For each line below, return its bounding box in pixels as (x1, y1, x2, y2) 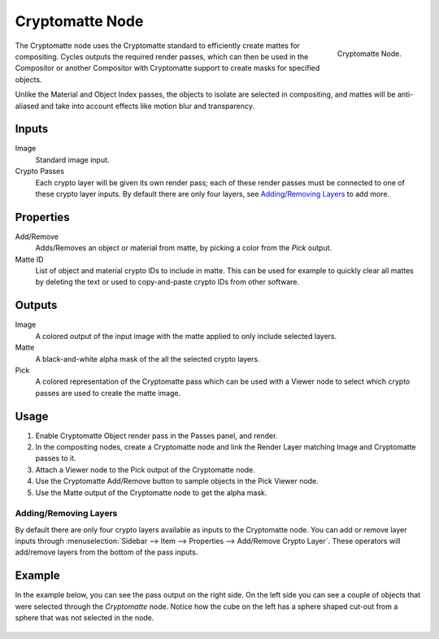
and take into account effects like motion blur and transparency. (41, 101, 255, 111)
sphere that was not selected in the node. (15, 613, 154, 623)
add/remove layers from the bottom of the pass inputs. (15, 547, 198, 557)
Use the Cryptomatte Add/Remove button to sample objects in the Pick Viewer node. (35, 476, 319, 486)
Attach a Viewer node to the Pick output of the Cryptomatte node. (35, 464, 255, 475)
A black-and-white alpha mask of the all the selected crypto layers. (35, 354, 260, 363)
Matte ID (15, 254, 44, 264)
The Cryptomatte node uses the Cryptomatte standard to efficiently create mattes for (15, 41, 301, 50)
